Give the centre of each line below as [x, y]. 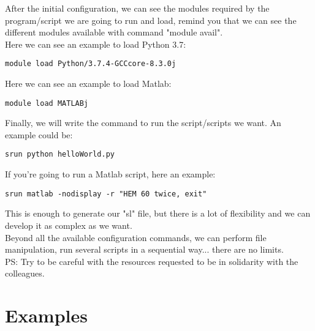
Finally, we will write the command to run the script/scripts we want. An [143, 123]
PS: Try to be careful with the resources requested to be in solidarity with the [152, 261]
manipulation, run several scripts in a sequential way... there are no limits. [144, 249]
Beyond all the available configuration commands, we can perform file [136, 237]
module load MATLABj [47, 103]
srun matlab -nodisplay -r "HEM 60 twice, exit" [106, 194]
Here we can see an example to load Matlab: [88, 84]
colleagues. [25, 273]
